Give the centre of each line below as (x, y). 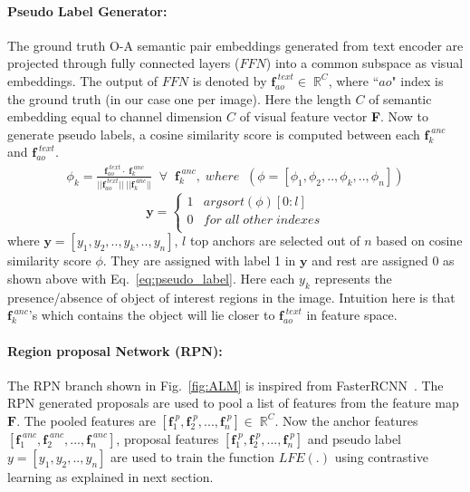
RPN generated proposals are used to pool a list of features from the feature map (233, 403)
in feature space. (352, 315)
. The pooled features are (86, 420)
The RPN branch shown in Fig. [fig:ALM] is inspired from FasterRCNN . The (225, 385)
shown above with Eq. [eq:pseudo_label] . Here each (151, 278)
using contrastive (381, 456)
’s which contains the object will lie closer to (152, 315)
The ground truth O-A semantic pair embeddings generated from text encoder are (235, 45)
